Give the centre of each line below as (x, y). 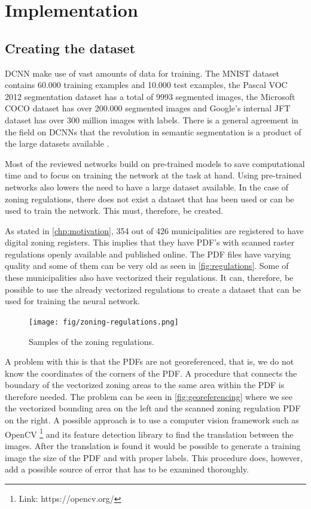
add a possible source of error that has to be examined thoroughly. (127, 469)
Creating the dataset (70, 48)
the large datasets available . (57, 143)
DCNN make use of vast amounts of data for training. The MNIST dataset (142, 73)
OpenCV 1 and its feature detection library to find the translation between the (149, 433)
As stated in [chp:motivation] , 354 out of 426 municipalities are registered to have (154, 230)
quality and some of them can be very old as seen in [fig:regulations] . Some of (147, 266)
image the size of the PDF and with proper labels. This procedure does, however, (154, 457)
